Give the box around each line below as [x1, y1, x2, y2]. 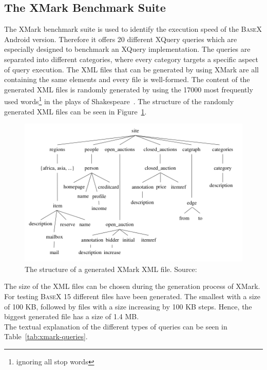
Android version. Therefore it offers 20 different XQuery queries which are [4, 33, 237, 44]
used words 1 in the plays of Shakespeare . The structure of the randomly [4, 94, 234, 107]
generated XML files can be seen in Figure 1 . [4, 106, 147, 116]
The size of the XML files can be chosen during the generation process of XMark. [4, 281, 260, 291]
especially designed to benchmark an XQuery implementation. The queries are [4, 44, 251, 54]
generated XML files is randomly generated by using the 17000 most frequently [4, 84, 253, 94]
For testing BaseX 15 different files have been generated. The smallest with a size [4, 290, 261, 301]
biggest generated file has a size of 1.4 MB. [4, 311, 139, 322]
